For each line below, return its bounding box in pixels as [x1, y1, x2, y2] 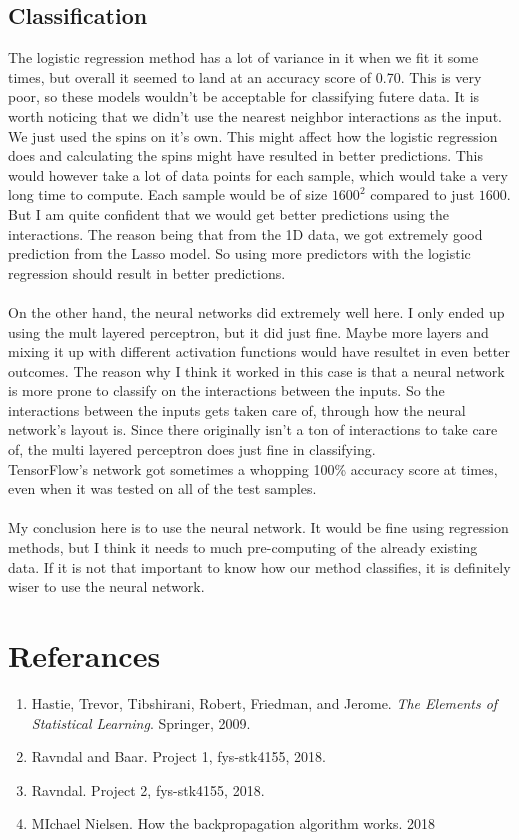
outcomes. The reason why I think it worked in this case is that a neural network [8, 360, 505, 381]
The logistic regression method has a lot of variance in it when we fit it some [8, 47, 479, 68]
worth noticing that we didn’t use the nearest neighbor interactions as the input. [8, 105, 502, 126]
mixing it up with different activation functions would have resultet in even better [8, 341, 510, 362]
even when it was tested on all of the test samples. [8, 478, 317, 499]
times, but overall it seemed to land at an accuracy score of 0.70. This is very [8, 66, 482, 87]
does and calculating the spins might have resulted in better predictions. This [8, 145, 484, 166]
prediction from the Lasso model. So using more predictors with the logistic [8, 243, 471, 264]
